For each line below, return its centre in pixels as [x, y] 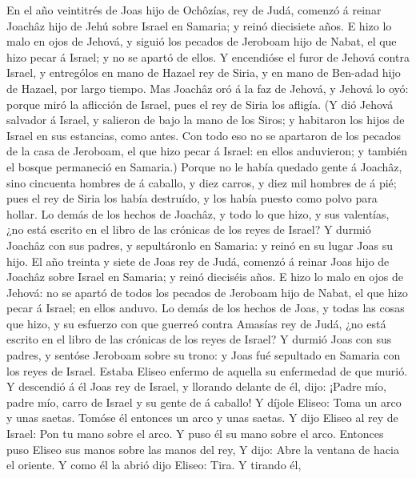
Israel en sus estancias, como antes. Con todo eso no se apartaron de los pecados [204, 135]
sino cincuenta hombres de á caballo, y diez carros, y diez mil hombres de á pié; [202, 182]
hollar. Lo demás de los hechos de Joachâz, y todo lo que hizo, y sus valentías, [198, 213]
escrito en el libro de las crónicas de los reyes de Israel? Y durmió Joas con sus [199, 339]
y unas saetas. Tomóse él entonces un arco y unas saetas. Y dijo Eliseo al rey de [202, 418]
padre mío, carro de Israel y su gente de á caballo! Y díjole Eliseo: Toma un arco [204, 402]
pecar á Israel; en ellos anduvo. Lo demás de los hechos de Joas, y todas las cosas [206, 308]
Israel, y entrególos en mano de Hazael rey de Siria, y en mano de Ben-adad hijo [204, 72]
